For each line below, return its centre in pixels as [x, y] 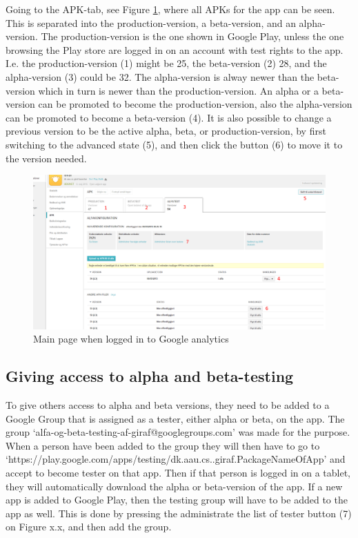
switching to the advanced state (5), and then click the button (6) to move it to [174, 144]
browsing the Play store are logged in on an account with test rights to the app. [175, 49]
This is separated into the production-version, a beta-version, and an [151, 22]
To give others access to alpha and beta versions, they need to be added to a [168, 405]
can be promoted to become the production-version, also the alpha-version [195, 104]
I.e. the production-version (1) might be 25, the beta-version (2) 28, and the [166, 63]
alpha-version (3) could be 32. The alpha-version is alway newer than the [160, 76]
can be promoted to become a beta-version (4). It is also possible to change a [169, 117]
